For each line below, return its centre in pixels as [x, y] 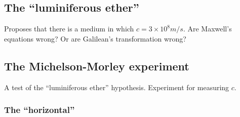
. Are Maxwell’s [207, 29]
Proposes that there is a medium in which [69, 29]
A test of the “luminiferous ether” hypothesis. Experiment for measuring [117, 87]
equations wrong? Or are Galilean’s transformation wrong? [95, 38]
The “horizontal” [39, 110]
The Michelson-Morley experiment [97, 66]
